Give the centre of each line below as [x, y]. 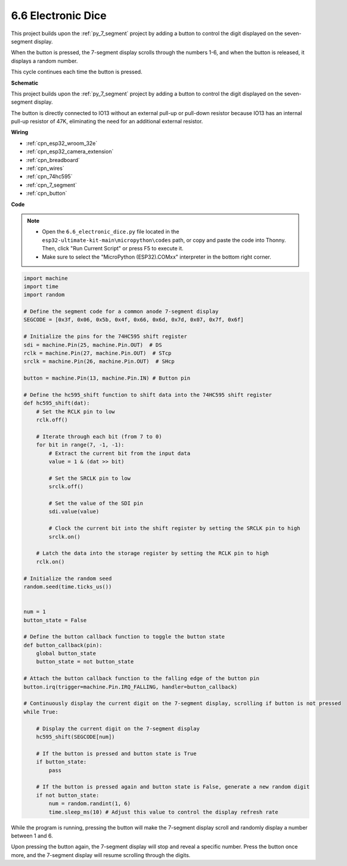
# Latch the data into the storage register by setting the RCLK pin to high [153, 553]
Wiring [20, 132]
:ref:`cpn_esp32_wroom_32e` [62, 143]
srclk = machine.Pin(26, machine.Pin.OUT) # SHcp [99, 361]
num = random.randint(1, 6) [90, 804]
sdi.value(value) [74, 512]
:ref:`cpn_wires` [45, 168]
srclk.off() [66, 487]
